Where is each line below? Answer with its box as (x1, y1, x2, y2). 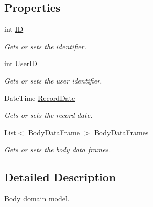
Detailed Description (4, 169, 116, 185)
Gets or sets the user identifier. (4, 75, 102, 86)
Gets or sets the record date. (4, 110, 93, 120)
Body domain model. (4, 193, 70, 204)
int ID (4, 24, 24, 34)
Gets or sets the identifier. (4, 40, 86, 51)
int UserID (4, 58, 37, 69)
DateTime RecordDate (4, 92, 75, 103)
